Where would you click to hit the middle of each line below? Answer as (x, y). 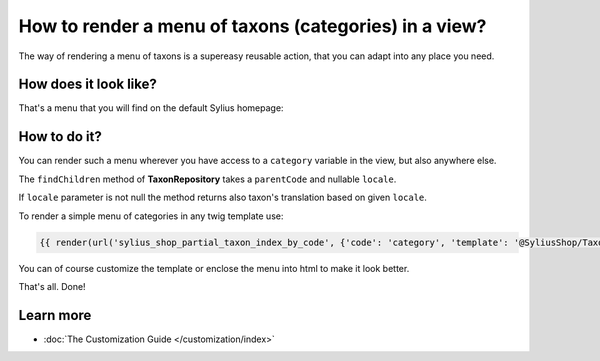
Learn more (55, 315)
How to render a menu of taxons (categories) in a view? (252, 26)
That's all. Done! (52, 286)
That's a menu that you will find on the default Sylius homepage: (151, 108)
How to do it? (60, 136)
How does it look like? (87, 84)
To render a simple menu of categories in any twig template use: (151, 216)
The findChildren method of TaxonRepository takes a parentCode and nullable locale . (207, 179)
